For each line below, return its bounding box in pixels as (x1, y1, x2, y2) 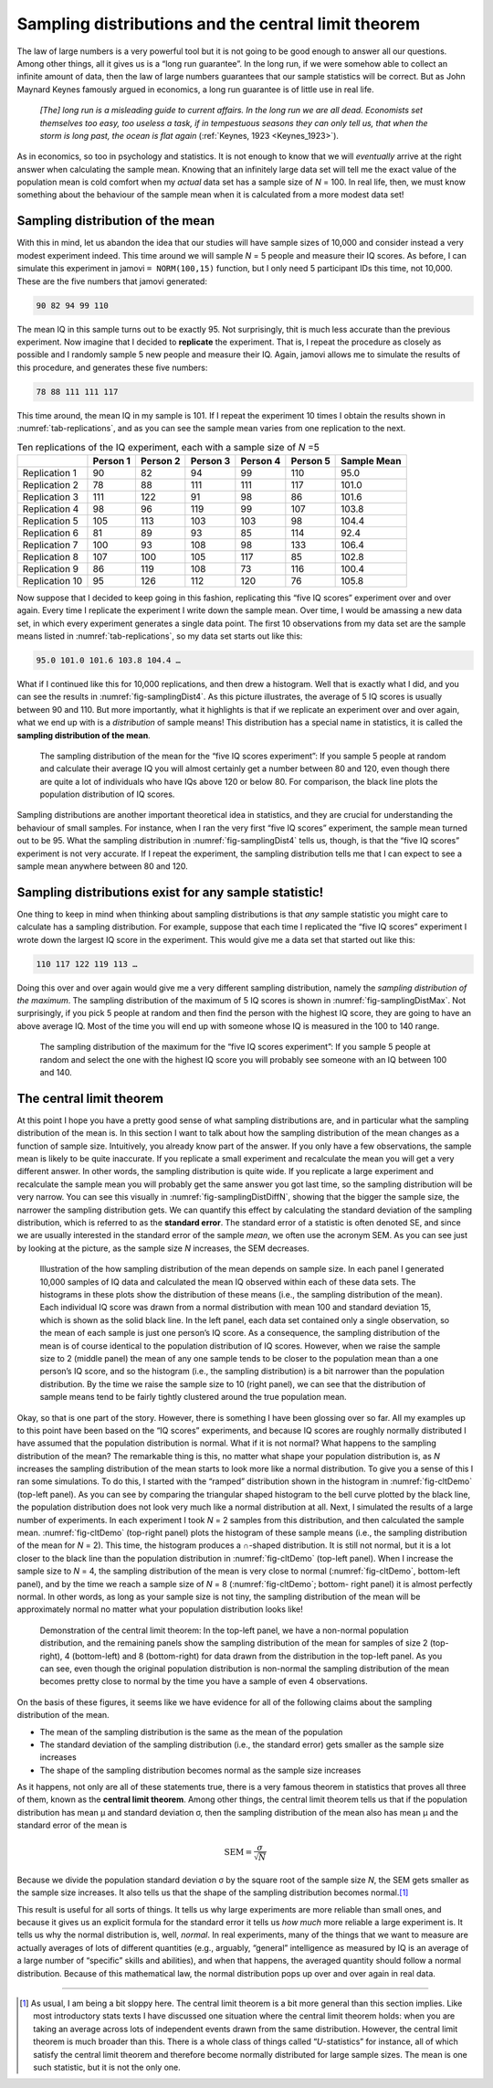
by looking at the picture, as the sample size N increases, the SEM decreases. (16, 1243, 309, 1254)
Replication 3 (22, 490, 79, 503)
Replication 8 (22, 550, 79, 563)
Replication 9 (22, 562, 79, 575)
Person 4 (240, 454, 281, 467)
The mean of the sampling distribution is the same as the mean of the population (39, 1726, 343, 1737)
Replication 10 (22, 574, 83, 587)
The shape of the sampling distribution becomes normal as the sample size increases (39, 1765, 362, 1775)
